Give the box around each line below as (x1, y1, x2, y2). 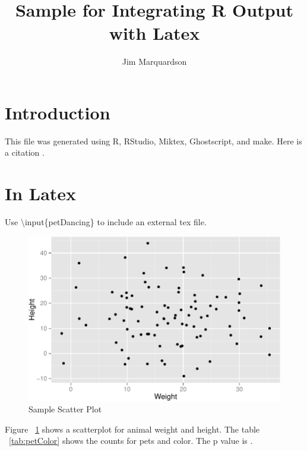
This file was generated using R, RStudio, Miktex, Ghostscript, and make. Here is (5, 134, 302, 147)
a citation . (5, 146, 45, 159)
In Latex (5, 181, 77, 206)
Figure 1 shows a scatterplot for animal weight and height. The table (5, 422, 260, 435)
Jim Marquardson (122, 55, 187, 68)
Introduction (5, 100, 110, 124)
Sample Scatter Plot (29, 403, 102, 415)
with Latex (109, 21, 200, 45)
